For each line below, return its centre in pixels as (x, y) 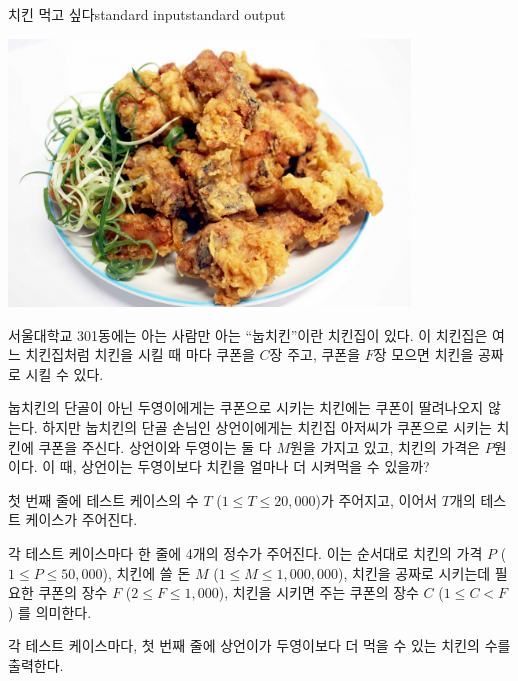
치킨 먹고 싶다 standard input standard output (147, 14)
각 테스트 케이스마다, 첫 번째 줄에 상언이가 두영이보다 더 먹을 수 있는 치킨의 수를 (259, 645)
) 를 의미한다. (50, 611)
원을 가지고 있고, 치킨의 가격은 (384, 446)
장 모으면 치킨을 (423, 354)
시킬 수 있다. (64, 373)
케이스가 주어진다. (81, 519)
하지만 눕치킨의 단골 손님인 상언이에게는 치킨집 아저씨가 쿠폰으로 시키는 (267, 427)
